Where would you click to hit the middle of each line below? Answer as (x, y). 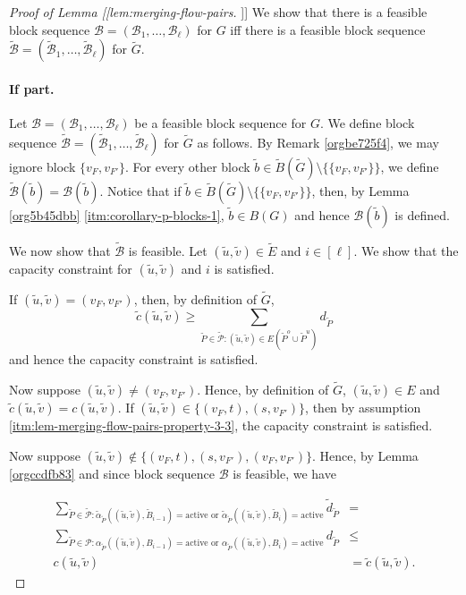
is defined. (422, 214)
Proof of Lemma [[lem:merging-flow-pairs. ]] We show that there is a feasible (218, 12)
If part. (32, 88)
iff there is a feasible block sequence (328, 29)
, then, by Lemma (360, 190)
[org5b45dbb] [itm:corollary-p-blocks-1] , (117, 214)
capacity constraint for (71, 268)
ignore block (42, 166)
